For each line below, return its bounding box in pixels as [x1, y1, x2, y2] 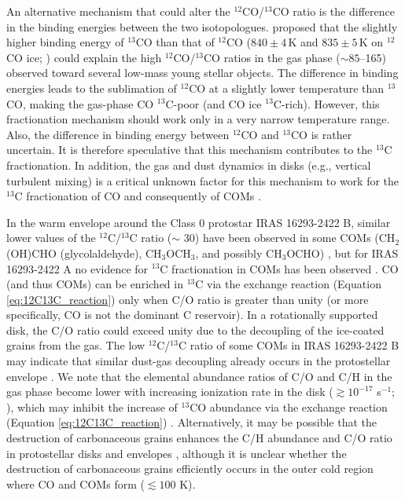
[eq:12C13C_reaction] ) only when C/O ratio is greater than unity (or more [6, 291, 369, 307]
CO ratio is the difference [272, 3, 395, 19]
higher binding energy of [6, 34, 124, 50]
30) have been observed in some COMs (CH [183, 229, 396, 246]
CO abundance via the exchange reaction [190, 398, 388, 415]
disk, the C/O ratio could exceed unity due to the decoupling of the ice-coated [6, 321, 385, 338]
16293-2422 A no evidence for [6, 260, 149, 276]
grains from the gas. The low [6, 337, 145, 353]
